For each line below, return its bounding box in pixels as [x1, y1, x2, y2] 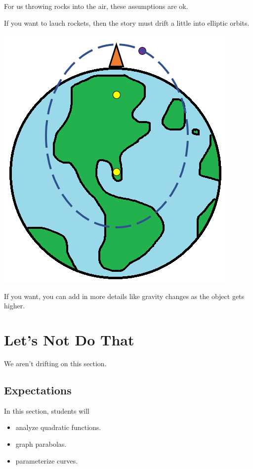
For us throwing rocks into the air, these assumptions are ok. [4, 1, 188, 11]
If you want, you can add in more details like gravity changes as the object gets [4, 291, 245, 301]
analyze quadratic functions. [15, 422, 101, 432]
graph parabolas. [15, 439, 67, 449]
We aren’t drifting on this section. [4, 358, 107, 369]
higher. [4, 300, 25, 311]
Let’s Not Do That [4, 330, 134, 350]
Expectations [4, 383, 72, 398]
